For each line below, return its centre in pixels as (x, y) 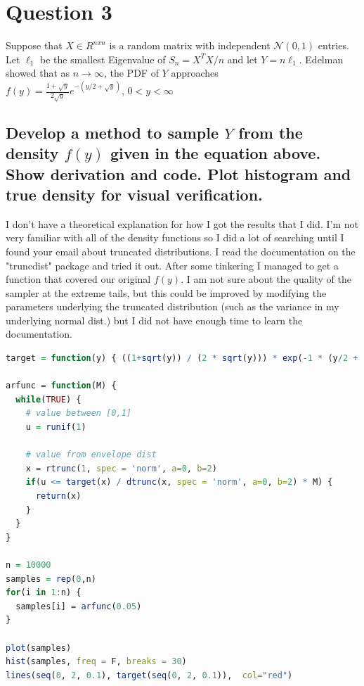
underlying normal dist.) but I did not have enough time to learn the (154, 320)
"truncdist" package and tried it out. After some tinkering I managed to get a (172, 265)
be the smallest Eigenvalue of (103, 59)
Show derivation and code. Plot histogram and (178, 173)
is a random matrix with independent (190, 45)
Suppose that (34, 45)
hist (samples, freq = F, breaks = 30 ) (96, 662)
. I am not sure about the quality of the (266, 279)
